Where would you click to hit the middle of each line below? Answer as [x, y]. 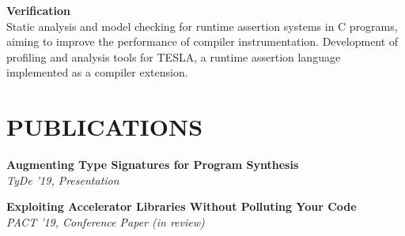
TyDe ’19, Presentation [63, 180]
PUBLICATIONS [105, 127]
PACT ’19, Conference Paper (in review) [106, 221]
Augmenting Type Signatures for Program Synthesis [153, 165]
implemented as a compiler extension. [97, 72]
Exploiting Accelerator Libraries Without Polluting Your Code [182, 206]
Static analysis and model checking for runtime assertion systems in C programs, [202, 26]
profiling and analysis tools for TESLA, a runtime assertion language [174, 56]
